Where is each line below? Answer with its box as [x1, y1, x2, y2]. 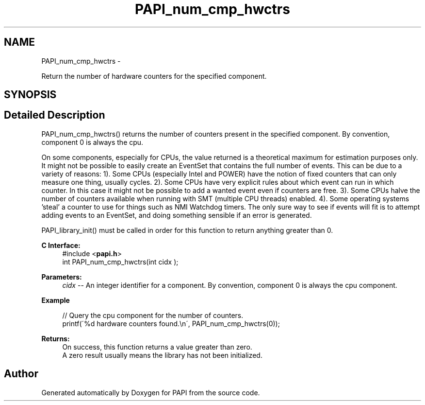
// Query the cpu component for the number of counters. [62, 311, 244, 319]
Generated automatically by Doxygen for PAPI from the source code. [41, 388, 260, 397]
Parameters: [41, 272, 82, 281]
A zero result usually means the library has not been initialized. [62, 351, 262, 359]
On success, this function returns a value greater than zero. [62, 342, 252, 351]
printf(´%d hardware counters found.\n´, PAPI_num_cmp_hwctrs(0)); [62, 319, 280, 328]
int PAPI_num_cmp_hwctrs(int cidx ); [62, 257, 179, 266]
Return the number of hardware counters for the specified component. [41, 71, 267, 80]
